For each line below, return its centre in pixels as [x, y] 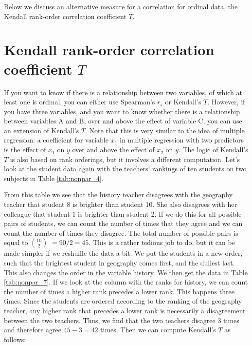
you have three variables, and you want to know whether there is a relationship [122, 111]
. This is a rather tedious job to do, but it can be [162, 242]
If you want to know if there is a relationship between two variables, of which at [123, 92]
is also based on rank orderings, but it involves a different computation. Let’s [125, 159]
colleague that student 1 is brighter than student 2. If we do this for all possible [123, 214]
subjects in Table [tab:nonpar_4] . [54, 178]
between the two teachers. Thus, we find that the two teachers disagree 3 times [122, 320]
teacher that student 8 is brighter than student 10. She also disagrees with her [120, 204]
